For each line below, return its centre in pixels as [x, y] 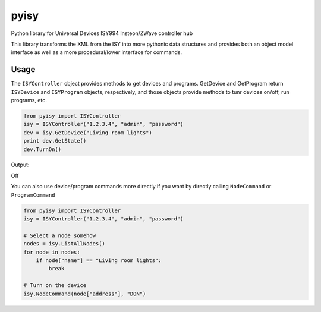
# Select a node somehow [60, 235]
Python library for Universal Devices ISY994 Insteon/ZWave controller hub [102, 33]
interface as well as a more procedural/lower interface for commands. [97, 52]
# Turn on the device [55, 286]
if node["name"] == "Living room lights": [99, 261]
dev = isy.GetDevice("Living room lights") [88, 133]
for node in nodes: [52, 252]
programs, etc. [29, 100]
